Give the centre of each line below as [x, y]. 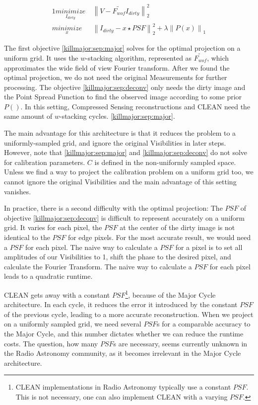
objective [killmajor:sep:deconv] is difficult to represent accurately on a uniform [125, 217]
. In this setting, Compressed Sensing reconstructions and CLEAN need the [135, 106]
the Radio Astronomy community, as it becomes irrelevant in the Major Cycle [123, 353]
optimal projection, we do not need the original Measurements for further [116, 77]
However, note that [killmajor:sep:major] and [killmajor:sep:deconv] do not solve [126, 152]
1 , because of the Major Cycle [170, 294]
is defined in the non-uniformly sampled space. [165, 162]
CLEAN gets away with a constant [57, 294]
